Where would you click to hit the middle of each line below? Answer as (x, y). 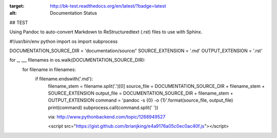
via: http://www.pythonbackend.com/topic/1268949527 (107, 117)
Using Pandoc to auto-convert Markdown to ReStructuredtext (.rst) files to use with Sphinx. (106, 32)
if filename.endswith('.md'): (64, 79)
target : (17, 6)
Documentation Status (74, 13)
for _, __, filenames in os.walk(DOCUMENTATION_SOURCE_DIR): (77, 60)
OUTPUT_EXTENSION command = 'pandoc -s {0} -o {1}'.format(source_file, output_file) (141, 100)
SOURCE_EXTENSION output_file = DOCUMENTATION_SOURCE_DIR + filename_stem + (141, 93)
